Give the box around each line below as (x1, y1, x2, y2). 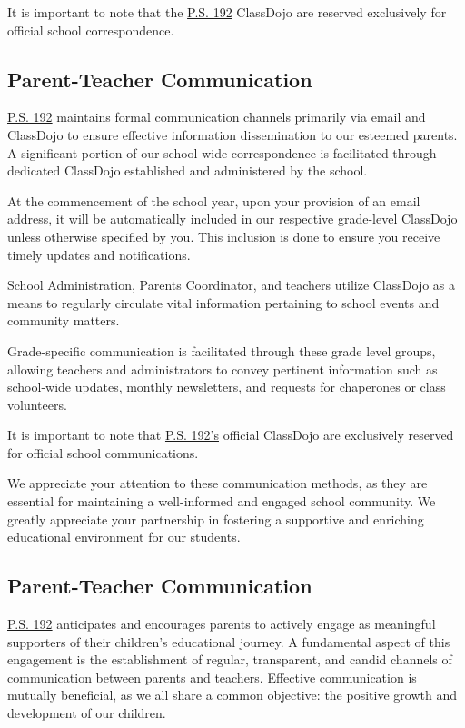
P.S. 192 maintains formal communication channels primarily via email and (7, 107, 426, 126)
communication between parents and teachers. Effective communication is (7, 667, 417, 686)
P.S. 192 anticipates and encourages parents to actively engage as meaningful (7, 614, 436, 633)
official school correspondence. (7, 20, 174, 39)
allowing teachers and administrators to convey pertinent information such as (7, 359, 438, 378)
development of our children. (7, 703, 166, 723)
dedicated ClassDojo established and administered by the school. (7, 161, 368, 180)
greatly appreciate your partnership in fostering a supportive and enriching (7, 509, 424, 528)
